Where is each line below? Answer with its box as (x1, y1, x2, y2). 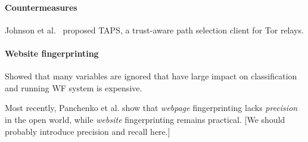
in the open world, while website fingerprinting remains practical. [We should (5, 113, 285, 125)
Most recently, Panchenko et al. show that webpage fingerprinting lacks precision (5, 101, 298, 114)
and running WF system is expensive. (5, 81, 142, 94)
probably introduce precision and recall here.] (5, 125, 170, 137)
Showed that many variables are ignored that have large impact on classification (5, 70, 297, 82)
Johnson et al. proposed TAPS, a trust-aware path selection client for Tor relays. (5, 23, 304, 36)
